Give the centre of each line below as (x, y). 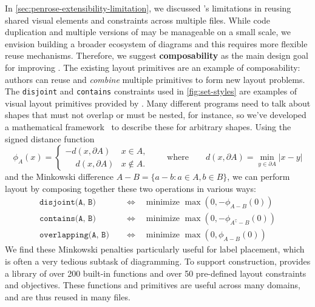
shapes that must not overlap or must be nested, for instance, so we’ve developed (156, 115)
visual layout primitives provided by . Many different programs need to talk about (158, 103)
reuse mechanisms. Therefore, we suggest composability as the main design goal (157, 55)
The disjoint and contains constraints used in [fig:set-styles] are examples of (151, 91)
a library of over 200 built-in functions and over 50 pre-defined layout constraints (156, 273)
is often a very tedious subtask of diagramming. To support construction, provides (158, 261)
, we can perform (259, 177)
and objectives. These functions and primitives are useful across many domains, (153, 285)
